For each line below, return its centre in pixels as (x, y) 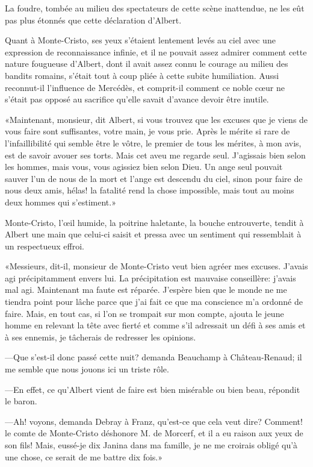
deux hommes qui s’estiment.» (60, 202)
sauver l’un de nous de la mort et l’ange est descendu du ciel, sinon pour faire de (154, 178)
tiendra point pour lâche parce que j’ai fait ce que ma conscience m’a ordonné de (154, 302)
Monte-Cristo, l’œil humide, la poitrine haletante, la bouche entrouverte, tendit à (154, 222)
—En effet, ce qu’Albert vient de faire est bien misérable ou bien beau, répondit (153, 389)
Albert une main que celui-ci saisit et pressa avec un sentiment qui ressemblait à (153, 234)
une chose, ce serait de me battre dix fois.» (84, 456)
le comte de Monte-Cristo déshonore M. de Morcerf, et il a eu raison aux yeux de (154, 433)
